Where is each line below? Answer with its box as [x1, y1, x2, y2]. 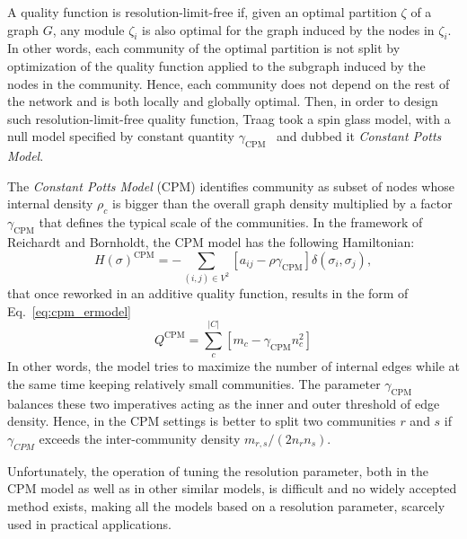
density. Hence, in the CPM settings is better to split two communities [7, 411, 396, 430]
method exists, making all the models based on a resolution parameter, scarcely [7, 496, 445, 515]
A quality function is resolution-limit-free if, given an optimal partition [7, 3, 397, 21]
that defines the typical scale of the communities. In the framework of [39, 213, 423, 232]
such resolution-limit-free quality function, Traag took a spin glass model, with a [7, 109, 451, 128]
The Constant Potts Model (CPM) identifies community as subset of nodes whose [7, 176, 454, 195]
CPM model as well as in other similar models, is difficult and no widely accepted [7, 479, 457, 498]
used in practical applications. [7, 514, 172, 533]
